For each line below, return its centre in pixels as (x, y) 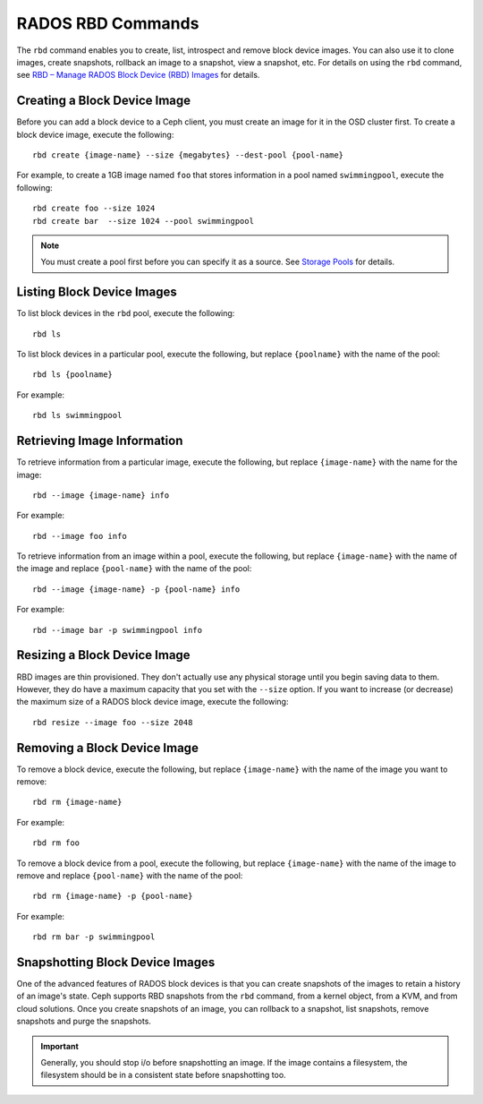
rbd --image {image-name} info (101, 495)
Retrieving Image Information (100, 441)
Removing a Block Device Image (107, 748)
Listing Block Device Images (97, 292)
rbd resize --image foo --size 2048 (113, 722)
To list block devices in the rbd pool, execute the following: (126, 313)
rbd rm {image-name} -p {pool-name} (113, 896)
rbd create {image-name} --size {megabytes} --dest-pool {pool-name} (188, 155)
